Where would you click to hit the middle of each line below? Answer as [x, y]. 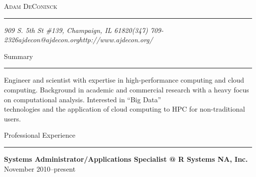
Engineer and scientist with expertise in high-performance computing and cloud [124, 80]
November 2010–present [40, 168]
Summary [18, 56]
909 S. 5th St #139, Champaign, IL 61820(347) [76, 30]
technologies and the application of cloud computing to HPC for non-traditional [125, 109]
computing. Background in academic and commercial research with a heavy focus [127, 89]
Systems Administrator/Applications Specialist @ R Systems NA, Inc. [126, 159]
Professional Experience [40, 135]
